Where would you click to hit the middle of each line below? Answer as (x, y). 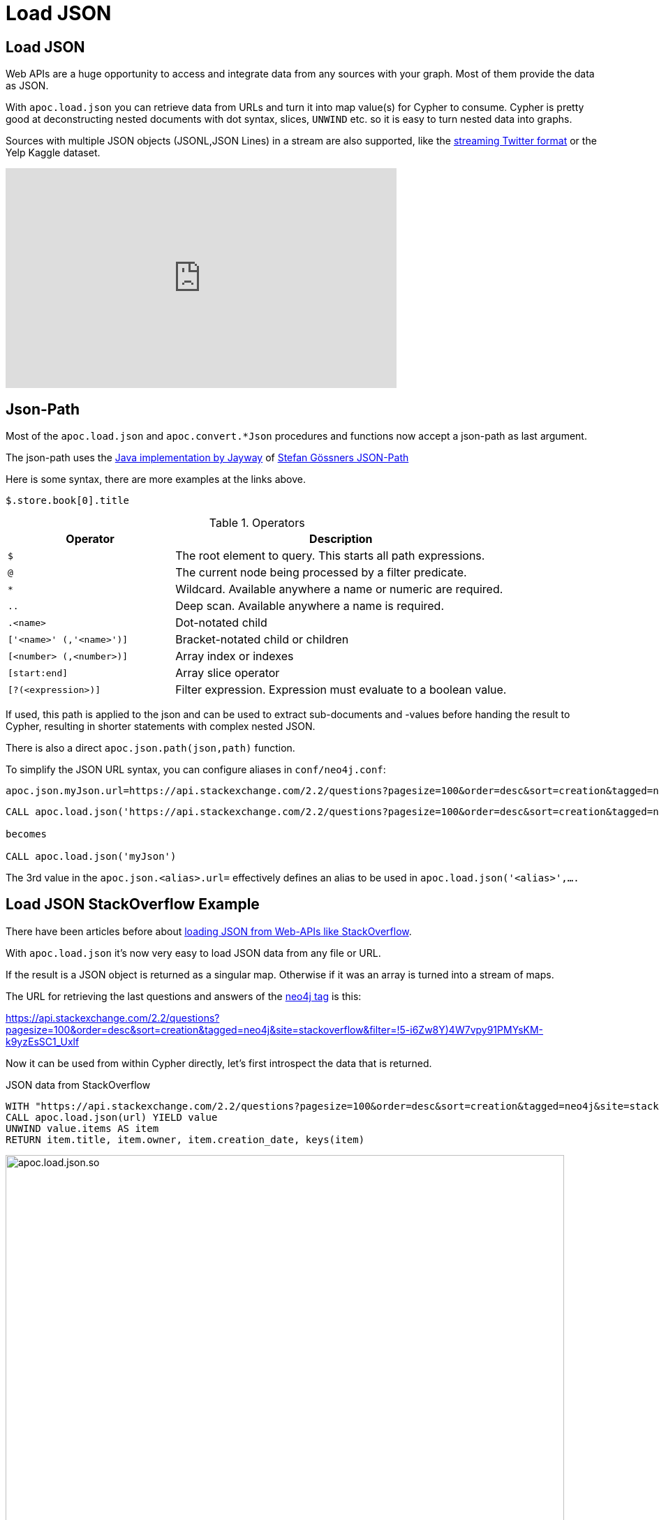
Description (341, 539)
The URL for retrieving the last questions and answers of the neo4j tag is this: (184, 996)
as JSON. (27, 86)
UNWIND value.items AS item (82, 1128)
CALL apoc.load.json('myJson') (91, 857)
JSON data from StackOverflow (78, 1085)
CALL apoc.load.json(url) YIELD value (112, 1117)
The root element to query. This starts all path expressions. (330, 556)
